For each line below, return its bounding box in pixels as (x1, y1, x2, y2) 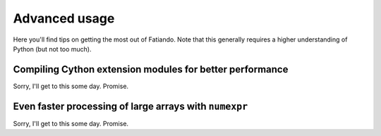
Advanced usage (13, 11, 115, 26)
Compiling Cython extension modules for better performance (13, 63, 289, 75)
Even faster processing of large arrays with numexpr (13, 100, 248, 112)
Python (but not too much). (13, 44, 92, 53)
